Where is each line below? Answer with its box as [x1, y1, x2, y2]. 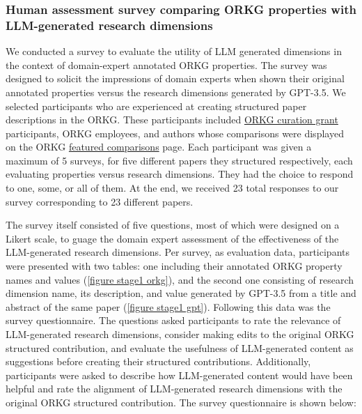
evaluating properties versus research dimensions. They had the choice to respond [6, 167, 354, 181]
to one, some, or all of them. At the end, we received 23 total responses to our [6, 181, 339, 195]
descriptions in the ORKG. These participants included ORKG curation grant [6, 112, 338, 127]
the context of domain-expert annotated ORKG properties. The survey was [6, 57, 327, 72]
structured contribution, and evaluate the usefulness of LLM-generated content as [6, 340, 354, 355]
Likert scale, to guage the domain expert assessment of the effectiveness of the [6, 231, 339, 245]
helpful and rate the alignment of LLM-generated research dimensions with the [6, 381, 343, 396]
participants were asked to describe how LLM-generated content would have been [6, 367, 353, 382]
